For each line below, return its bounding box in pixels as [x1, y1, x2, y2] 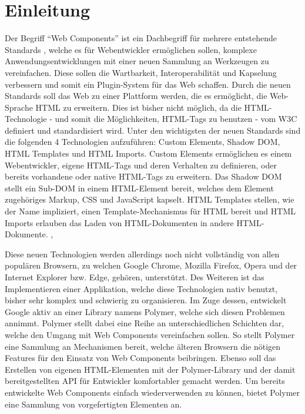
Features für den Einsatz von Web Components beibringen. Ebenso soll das [5, 352, 276, 364]
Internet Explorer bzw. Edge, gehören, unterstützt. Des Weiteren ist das [5, 271, 264, 283]
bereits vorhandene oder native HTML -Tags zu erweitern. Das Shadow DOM [5, 170, 282, 183]
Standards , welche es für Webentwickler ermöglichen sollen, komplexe [5, 43, 257, 55]
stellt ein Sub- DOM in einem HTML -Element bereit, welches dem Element [5, 181, 274, 194]
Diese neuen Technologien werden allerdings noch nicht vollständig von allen [5, 247, 280, 260]
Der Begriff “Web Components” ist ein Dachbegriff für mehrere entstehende [5, 32, 277, 44]
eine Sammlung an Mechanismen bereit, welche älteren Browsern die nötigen [5, 340, 281, 352]
